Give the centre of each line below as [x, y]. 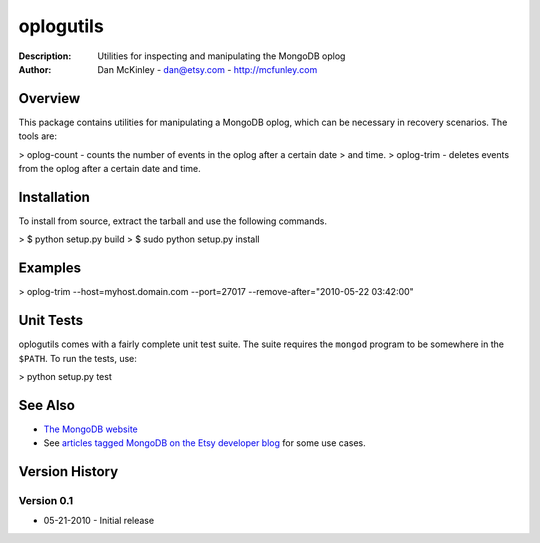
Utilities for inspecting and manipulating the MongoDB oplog [221, 56]
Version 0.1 [46, 500]
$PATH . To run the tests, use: [77, 358]
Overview [49, 98]
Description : [45, 56]
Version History [68, 471]
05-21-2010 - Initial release [99, 521]
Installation [54, 196]
